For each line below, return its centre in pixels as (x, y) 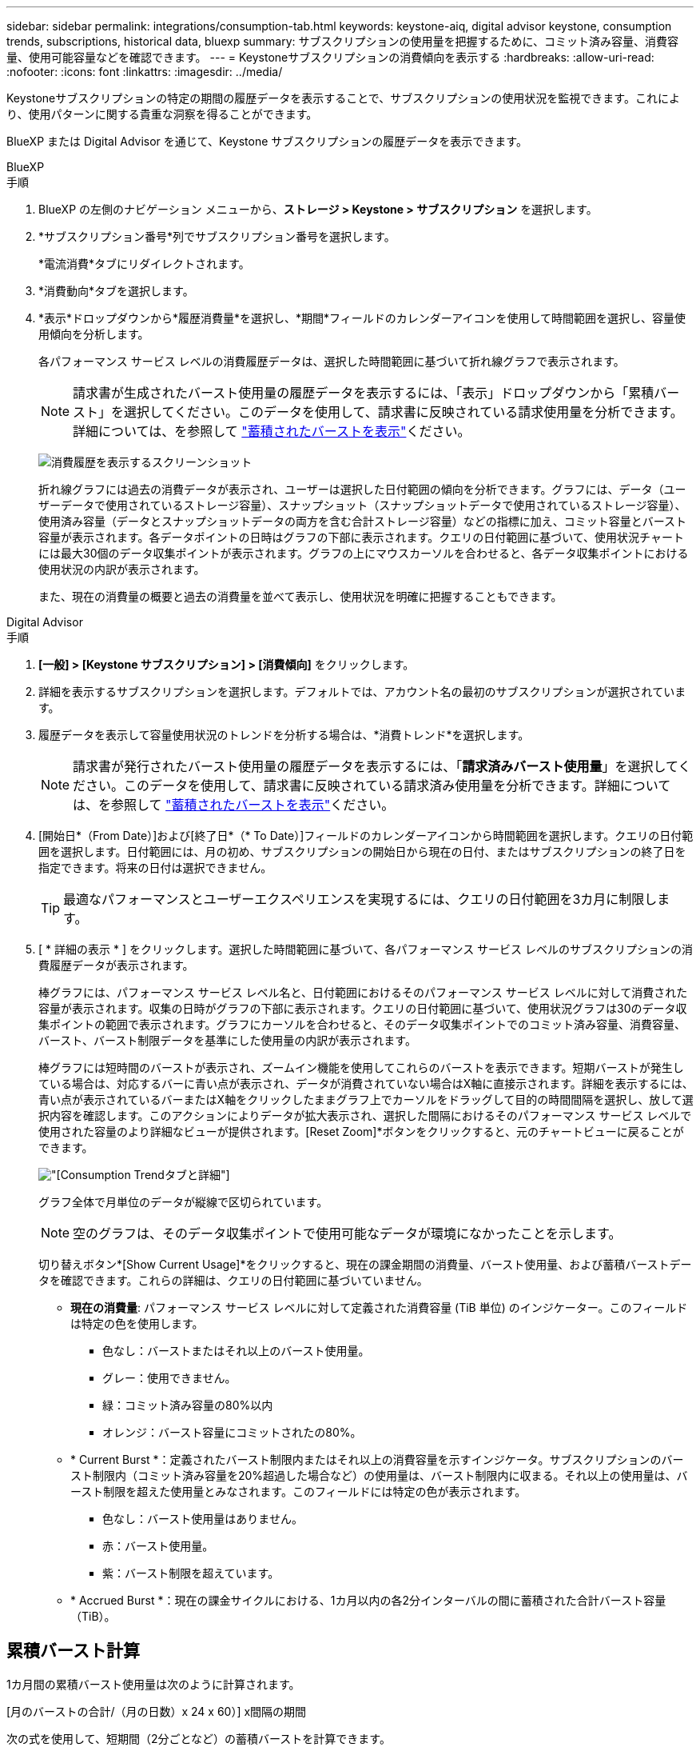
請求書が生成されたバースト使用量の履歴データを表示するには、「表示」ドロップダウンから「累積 (364, 393)
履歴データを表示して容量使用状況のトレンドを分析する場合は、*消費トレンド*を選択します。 (284, 735)
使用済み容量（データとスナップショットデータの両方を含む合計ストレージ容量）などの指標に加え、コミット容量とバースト (363, 521)
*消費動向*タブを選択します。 (116, 291)
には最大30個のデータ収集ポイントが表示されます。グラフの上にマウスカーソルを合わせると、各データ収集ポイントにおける (364, 553)
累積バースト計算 (73, 1651)
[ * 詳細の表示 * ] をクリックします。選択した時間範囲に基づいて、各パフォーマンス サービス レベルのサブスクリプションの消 (366, 949)
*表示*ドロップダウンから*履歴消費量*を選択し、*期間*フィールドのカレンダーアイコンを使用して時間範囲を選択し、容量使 (362, 318)
